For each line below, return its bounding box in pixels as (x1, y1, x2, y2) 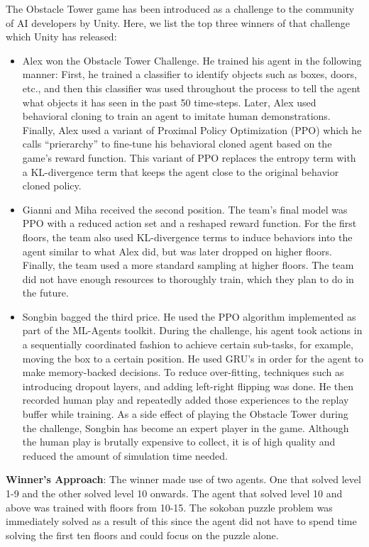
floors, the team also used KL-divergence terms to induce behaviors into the (22, 229, 353, 244)
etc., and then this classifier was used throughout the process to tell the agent (22, 80, 361, 95)
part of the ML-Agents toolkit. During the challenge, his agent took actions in (22, 323, 363, 338)
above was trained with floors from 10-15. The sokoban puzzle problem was (6, 499, 333, 514)
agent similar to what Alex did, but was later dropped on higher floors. (22, 243, 332, 258)
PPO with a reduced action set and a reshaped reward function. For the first (22, 216, 357, 231)
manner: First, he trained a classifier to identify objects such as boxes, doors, (22, 67, 357, 82)
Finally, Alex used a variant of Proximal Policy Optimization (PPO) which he (22, 122, 362, 137)
